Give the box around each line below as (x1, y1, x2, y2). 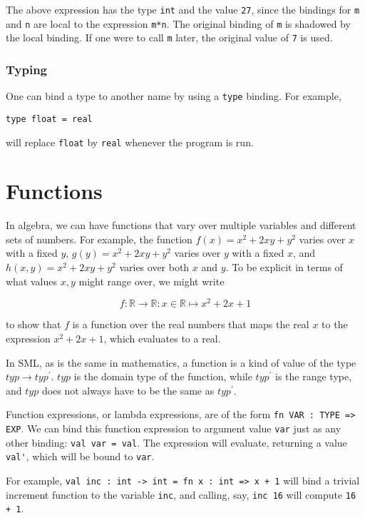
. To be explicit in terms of (225, 260, 343, 275)
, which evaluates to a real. (103, 330, 221, 345)
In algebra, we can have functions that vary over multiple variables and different (6, 218, 356, 233)
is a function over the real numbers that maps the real (72, 317, 309, 332)
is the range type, (275, 369, 352, 384)
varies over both (119, 260, 190, 275)
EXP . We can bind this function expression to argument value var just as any (6, 420, 341, 435)
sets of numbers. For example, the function (6, 231, 192, 246)
